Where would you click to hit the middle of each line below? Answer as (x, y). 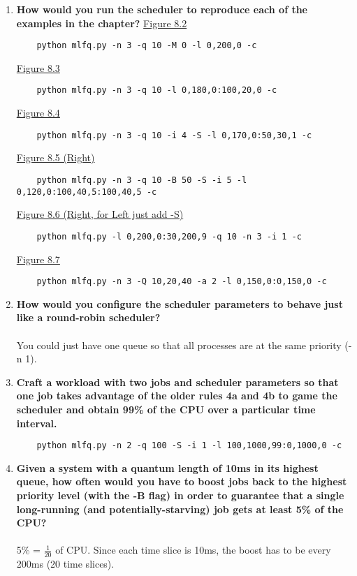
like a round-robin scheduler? (88, 317)
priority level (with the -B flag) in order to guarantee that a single (180, 495)
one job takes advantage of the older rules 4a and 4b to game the (177, 396)
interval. (37, 423)
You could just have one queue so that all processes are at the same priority (179, 345)
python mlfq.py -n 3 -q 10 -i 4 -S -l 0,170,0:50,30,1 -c (174, 135)
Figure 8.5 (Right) (56, 157)
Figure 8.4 (38, 113)
